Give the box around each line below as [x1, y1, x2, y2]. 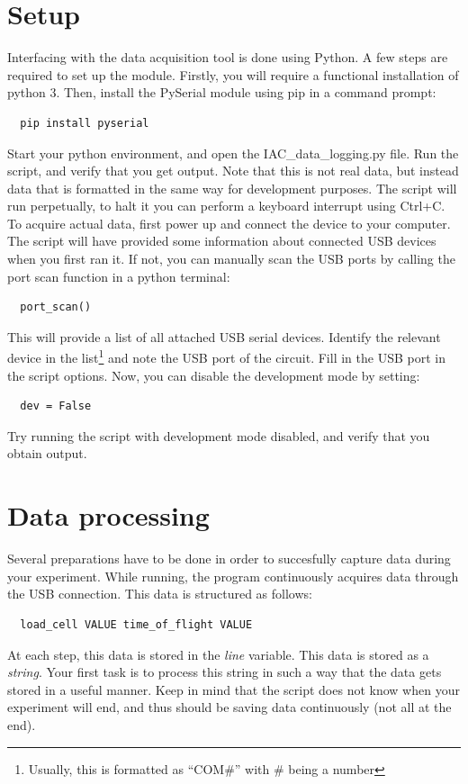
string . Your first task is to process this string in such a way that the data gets [7, 662, 442, 681]
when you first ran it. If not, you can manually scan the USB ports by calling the [7, 249, 455, 268]
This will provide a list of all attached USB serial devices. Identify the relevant [7, 327, 441, 346]
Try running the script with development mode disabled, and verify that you [7, 426, 430, 445]
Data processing [7, 497, 210, 534]
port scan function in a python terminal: [7, 266, 230, 285]
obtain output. [7, 444, 87, 463]
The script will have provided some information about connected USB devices [7, 231, 436, 250]
